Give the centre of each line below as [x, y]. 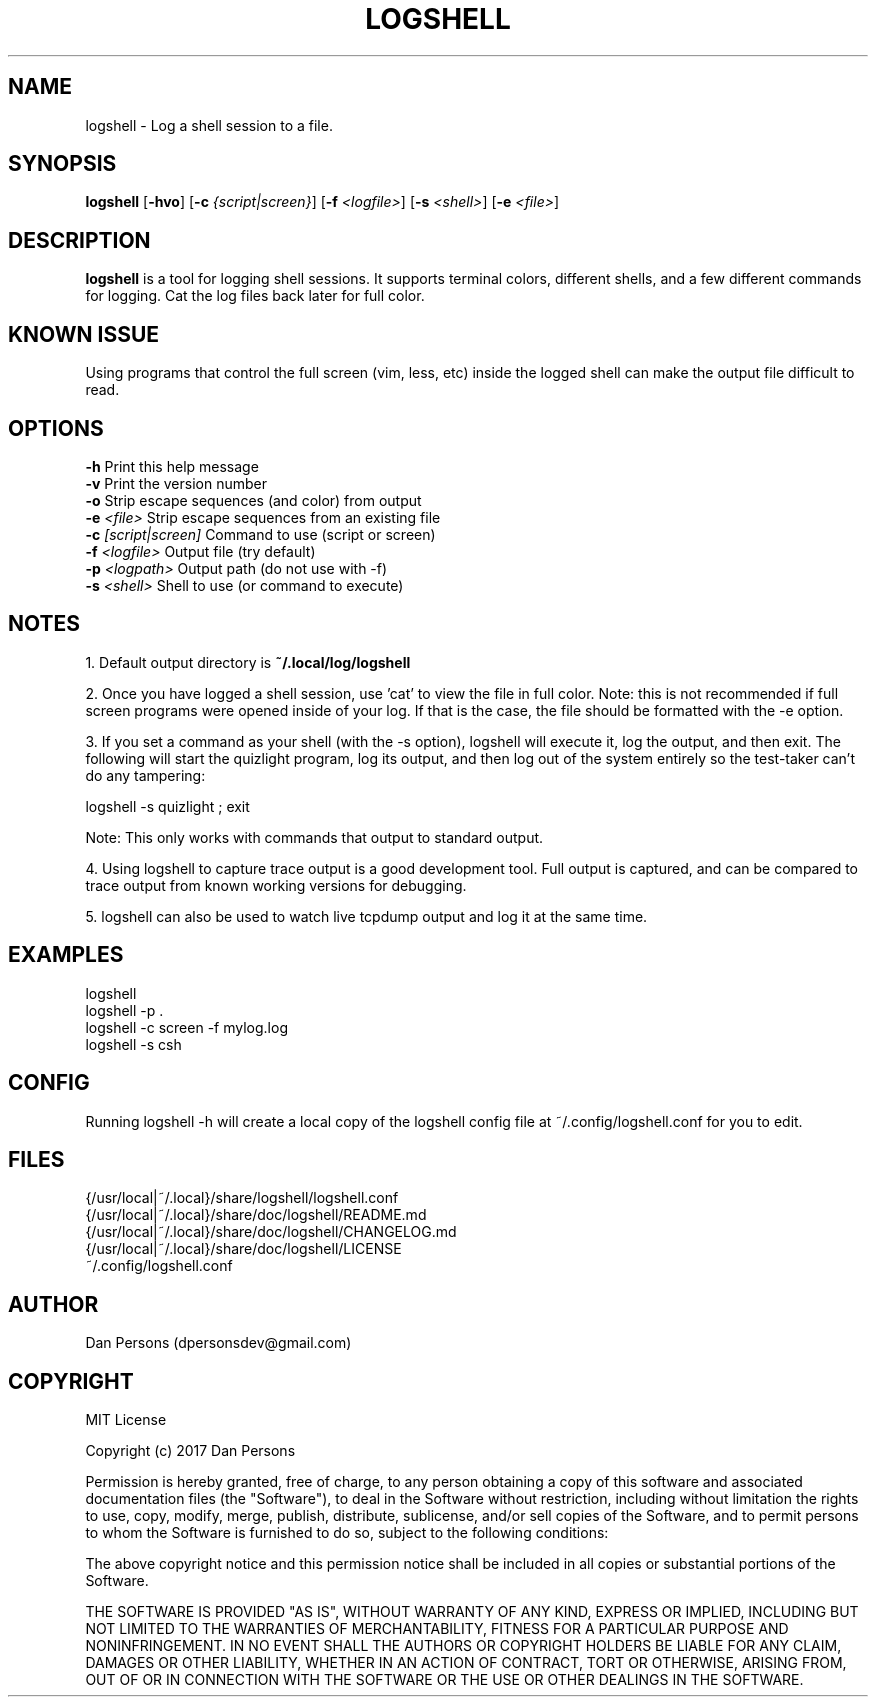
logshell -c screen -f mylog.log [186, 1027]
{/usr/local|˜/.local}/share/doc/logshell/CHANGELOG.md [271, 1232]
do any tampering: [145, 775]
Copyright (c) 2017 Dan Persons [190, 1451]
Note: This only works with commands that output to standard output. [314, 837]
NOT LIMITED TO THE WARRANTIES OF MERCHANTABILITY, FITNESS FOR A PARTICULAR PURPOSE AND [437, 1629]
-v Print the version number [176, 483]
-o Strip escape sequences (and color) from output [253, 500]
